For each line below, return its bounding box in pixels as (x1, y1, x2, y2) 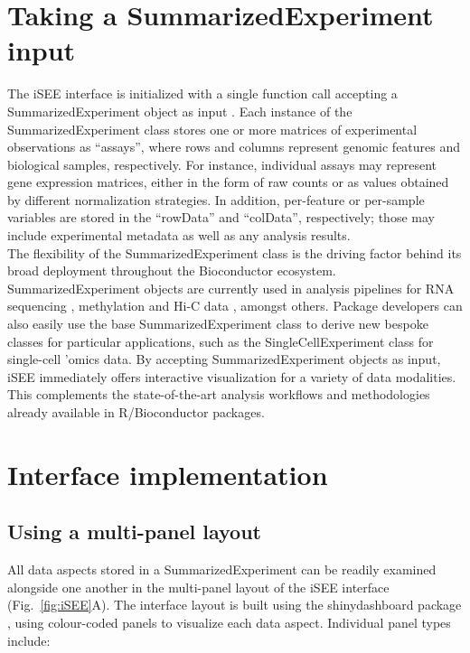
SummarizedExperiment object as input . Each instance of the (7, 101, 352, 120)
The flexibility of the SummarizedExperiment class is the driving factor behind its (7, 243, 462, 262)
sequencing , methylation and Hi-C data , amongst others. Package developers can (7, 296, 463, 315)
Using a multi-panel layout (7, 518, 261, 546)
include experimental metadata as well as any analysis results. (7, 226, 351, 245)
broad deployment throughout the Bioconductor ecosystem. (7, 261, 336, 280)
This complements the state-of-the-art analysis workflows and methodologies (7, 385, 430, 404)
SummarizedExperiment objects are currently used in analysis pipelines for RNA (7, 278, 455, 297)
